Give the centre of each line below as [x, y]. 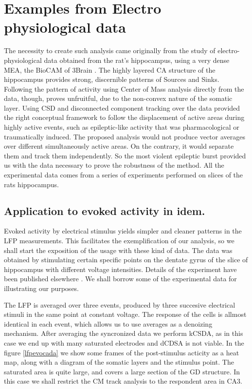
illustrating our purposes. [41, 288]
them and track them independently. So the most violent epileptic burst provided [125, 155]
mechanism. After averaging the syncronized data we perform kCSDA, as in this [124, 333]
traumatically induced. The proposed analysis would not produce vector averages [125, 136]
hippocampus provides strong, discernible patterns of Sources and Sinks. [112, 79]
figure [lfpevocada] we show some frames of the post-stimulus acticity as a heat [122, 352]
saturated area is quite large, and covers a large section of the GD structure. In [122, 371]
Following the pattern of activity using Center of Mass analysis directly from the [124, 88]
